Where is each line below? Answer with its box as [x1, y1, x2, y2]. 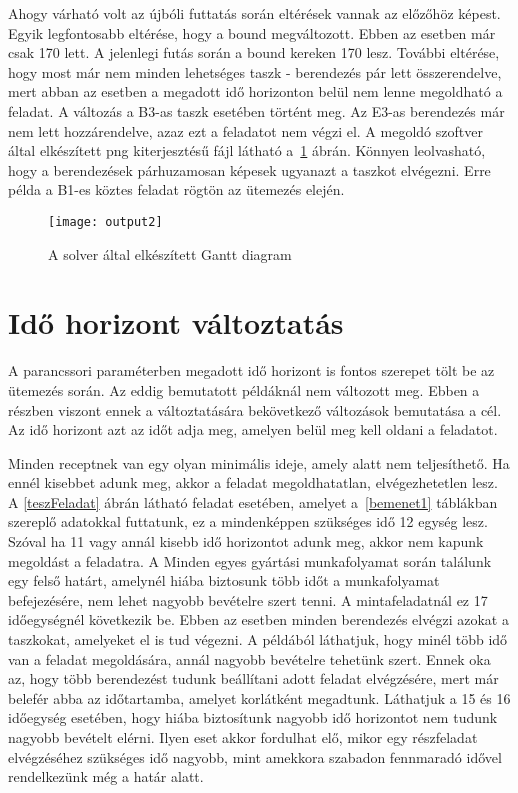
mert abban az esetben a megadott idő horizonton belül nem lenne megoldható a [8, 81, 503, 102]
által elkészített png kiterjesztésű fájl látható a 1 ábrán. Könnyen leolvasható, [8, 140, 486, 161]
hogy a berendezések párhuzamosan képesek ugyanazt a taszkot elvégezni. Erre [8, 159, 491, 180]
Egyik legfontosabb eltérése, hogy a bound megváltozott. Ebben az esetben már [8, 22, 496, 43]
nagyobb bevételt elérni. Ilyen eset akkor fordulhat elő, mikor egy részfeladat [8, 727, 478, 747]
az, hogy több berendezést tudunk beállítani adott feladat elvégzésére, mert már [8, 668, 499, 689]
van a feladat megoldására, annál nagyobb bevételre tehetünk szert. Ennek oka [8, 648, 491, 669]
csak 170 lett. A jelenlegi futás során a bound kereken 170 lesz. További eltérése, [8, 42, 500, 63]
